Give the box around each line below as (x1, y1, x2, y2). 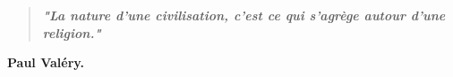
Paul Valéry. (7, 53, 84, 72)
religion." (42, 23, 101, 42)
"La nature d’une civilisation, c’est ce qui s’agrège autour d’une (42, 6, 446, 24)
